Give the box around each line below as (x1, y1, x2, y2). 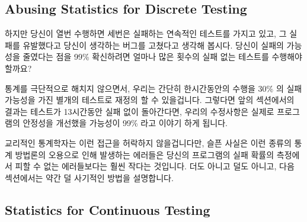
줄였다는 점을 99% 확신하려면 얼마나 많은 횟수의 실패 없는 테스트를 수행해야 (23, 50, 302, 63)
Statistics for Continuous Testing (5, 200, 210, 218)
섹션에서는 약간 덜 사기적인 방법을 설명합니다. (5, 171, 174, 184)
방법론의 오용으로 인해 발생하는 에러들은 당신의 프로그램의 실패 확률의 (15, 148, 274, 160)
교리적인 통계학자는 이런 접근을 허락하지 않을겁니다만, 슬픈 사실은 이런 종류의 (5, 136, 292, 149)
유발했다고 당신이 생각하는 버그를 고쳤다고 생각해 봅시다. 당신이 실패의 (23, 38, 284, 51)
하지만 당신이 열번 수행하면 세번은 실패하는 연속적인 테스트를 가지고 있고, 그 (5, 27, 287, 40)
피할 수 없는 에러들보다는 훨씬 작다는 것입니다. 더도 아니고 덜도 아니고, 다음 (15, 160, 295, 172)
